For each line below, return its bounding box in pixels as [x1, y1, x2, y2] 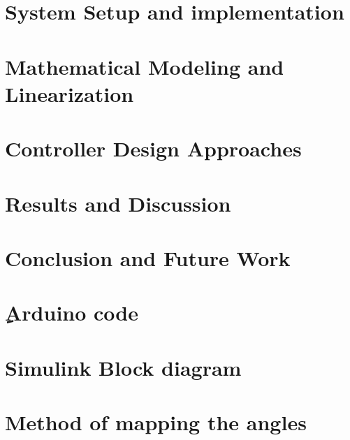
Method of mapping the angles [5, 408, 307, 436]
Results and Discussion [5, 189, 231, 217]
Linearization [5, 79, 134, 108]
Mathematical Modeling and [5, 52, 284, 80]
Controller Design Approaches [5, 134, 302, 163]
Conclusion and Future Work [5, 243, 291, 272]
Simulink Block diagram [5, 353, 242, 381]
